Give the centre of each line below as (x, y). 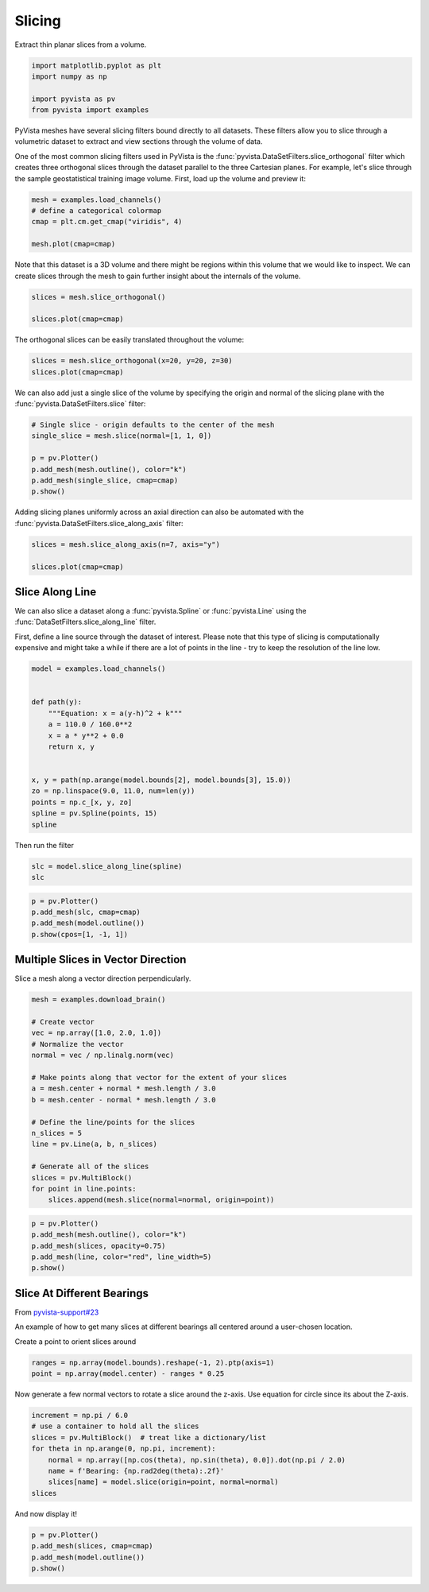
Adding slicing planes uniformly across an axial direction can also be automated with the (159, 512)
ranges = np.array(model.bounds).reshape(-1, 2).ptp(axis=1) (153, 1362)
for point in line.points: (84, 1189)
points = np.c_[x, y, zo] (82, 802)
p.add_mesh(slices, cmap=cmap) (93, 1546)
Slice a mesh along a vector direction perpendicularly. (103, 978)
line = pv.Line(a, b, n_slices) (95, 1144)
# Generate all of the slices (90, 1167)
